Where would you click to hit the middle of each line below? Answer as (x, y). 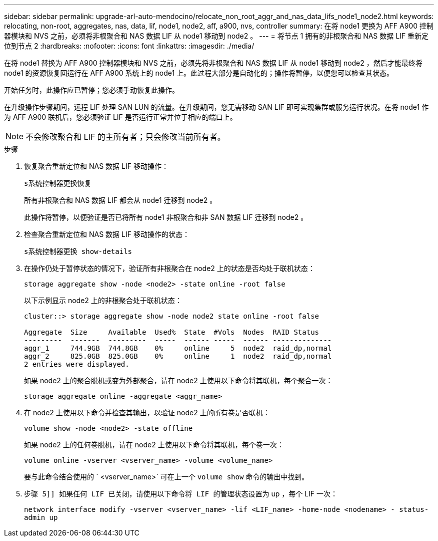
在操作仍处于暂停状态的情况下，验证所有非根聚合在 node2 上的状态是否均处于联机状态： (169, 268)
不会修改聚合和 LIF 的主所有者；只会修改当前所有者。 (125, 137)
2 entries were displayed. (77, 364)
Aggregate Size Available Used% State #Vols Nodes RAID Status (172, 332)
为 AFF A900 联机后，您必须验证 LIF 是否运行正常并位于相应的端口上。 (120, 117)
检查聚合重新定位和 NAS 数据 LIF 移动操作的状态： (107, 234)
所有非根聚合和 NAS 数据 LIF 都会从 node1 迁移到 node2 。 (120, 200)
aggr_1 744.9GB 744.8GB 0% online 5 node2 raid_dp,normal (178, 348)
